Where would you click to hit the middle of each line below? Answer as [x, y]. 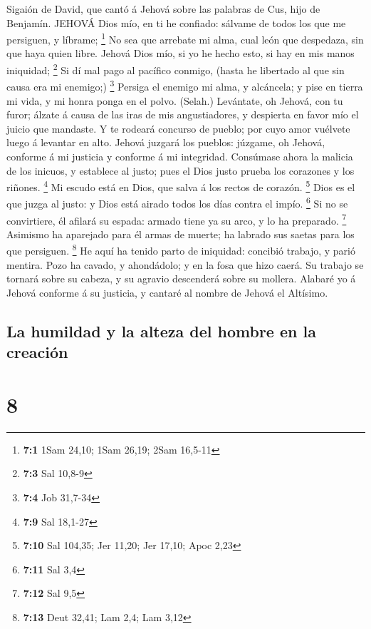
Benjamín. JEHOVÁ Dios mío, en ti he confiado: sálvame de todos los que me [176, 22]
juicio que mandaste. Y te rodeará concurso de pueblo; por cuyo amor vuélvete [178, 128]
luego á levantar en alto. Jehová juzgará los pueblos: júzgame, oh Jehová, [166, 142]
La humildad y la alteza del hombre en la [161, 331]
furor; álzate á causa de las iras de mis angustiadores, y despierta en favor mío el [183, 114]
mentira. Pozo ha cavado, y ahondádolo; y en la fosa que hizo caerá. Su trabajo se [185, 264]
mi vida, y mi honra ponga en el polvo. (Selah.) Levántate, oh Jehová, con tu [175, 100]
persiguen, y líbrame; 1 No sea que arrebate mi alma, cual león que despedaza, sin [185, 38]
